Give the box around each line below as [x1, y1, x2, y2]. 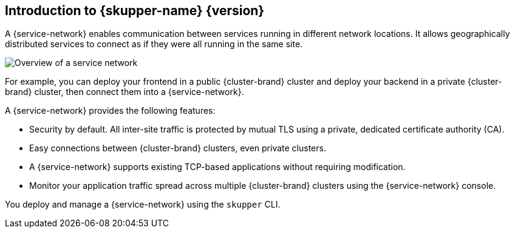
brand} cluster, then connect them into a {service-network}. [5, 87, 244, 97]
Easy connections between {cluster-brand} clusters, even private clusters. [29, 143, 326, 154]
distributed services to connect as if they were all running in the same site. [5, 39, 303, 50]
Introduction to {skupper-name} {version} [5, 3, 265, 18]
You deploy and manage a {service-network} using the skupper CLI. [5, 199, 281, 210]
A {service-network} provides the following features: [5, 105, 216, 116]
